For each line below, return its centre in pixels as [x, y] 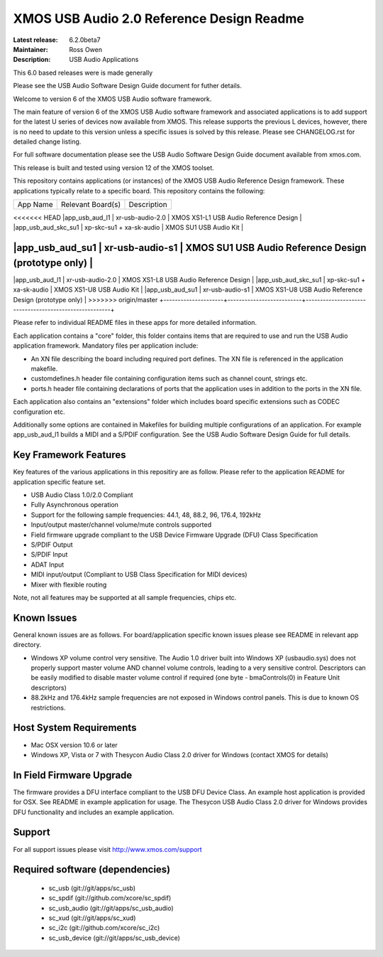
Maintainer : [31, 49]
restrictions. [49, 707]
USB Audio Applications [104, 60]
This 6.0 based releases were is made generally [83, 73]
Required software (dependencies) [92, 870]
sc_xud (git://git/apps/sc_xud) [92, 918]
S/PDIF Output [52, 545]
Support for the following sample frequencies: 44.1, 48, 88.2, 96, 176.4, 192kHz [146, 515]
